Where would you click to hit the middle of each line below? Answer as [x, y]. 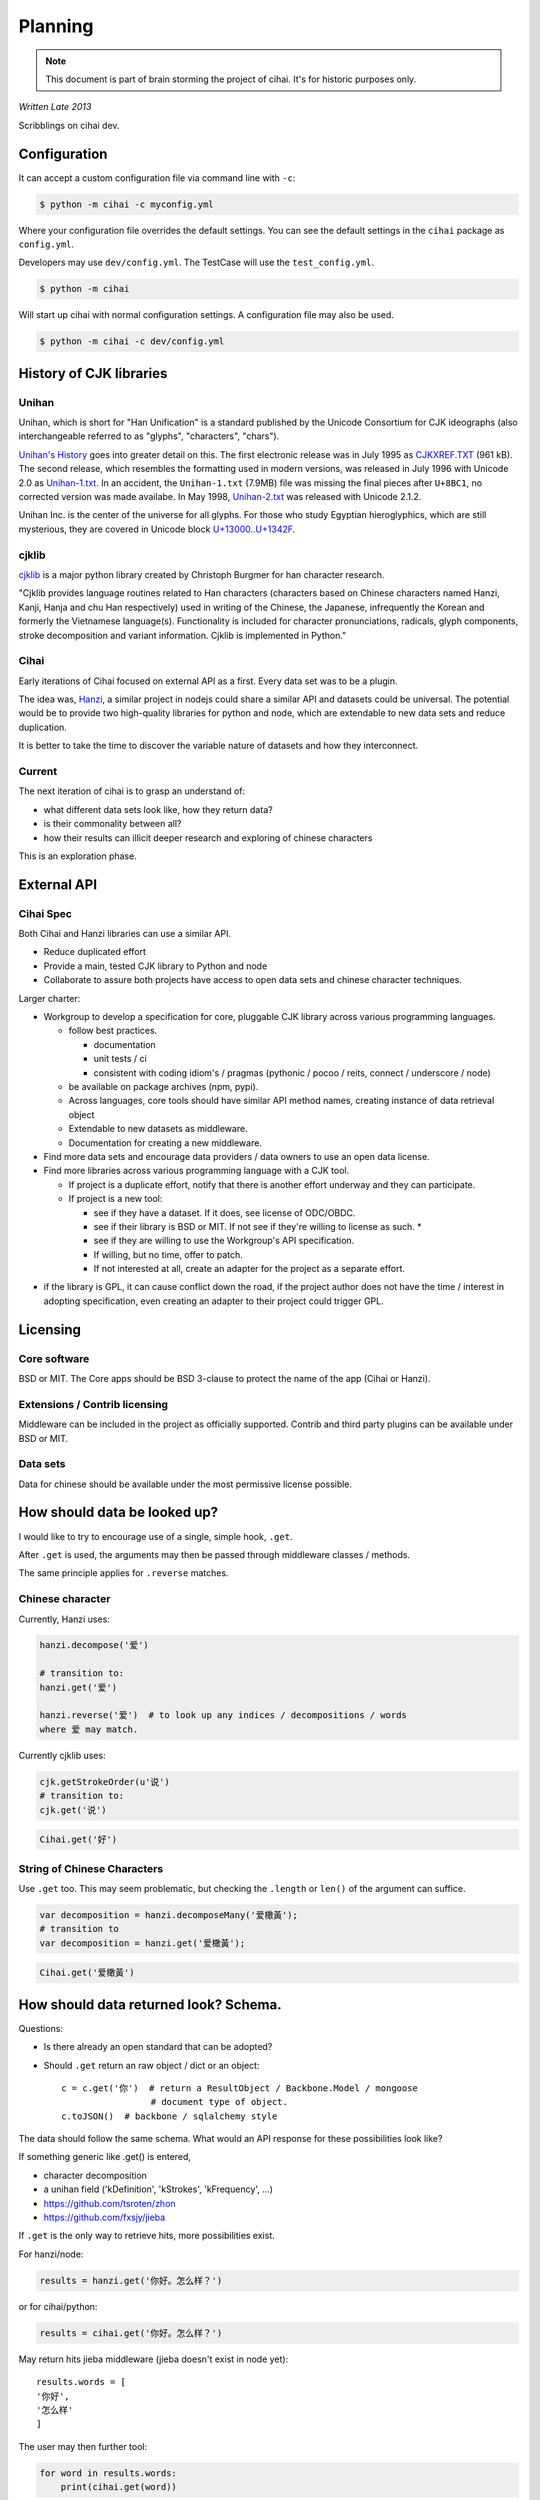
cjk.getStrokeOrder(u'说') [104, 1781]
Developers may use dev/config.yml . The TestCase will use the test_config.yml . [196, 262]
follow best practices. [113, 1031]
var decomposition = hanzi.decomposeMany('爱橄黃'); [169, 1914]
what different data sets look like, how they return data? [158, 809]
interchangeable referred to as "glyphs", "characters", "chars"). [149, 436]
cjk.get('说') [73, 1809]
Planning [56, 26]
